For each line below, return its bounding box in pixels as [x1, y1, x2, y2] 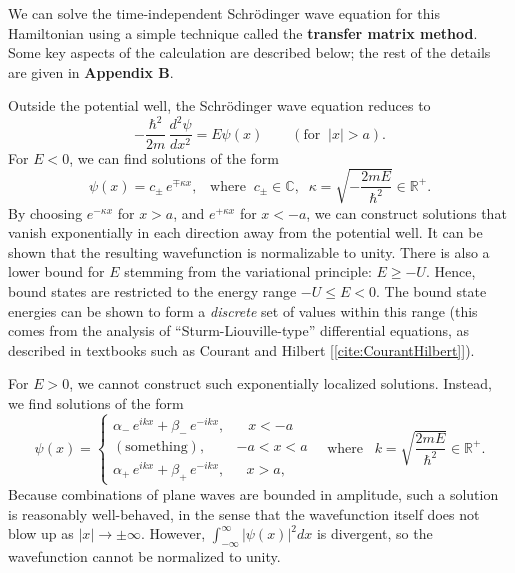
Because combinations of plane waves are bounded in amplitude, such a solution [8, 483, 499, 504]
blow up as [8, 523, 74, 544]
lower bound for [8, 261, 105, 282]
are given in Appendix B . [8, 61, 174, 82]
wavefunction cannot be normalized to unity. [8, 545, 281, 566]
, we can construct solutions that [306, 202, 507, 223]
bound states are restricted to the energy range [8, 281, 297, 302]
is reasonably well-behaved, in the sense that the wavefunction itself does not [8, 503, 480, 524]
